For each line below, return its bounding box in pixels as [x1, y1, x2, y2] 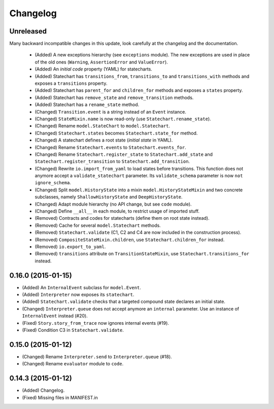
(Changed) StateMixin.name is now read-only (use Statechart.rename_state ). [35, 116, 212, 122]
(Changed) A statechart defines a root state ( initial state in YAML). [35, 137, 173, 143]
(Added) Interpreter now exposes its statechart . [22, 292, 134, 298]
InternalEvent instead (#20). [22, 313, 88, 319]
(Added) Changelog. [22, 387, 65, 393]
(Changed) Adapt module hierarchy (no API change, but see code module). [35, 201, 192, 207]
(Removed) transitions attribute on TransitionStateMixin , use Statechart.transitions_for [35, 251, 250, 257]
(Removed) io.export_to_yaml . [35, 244, 106, 250]
